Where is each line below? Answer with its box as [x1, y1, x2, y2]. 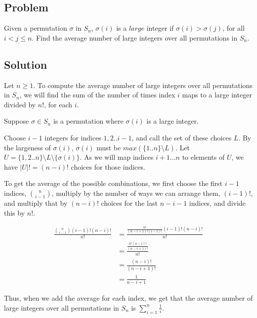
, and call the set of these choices [131, 132, 232, 142]
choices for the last [101, 197, 158, 208]
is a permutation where [53, 116, 124, 126]
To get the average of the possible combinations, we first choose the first [4, 178, 223, 188]
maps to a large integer [182, 90, 252, 100]
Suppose [4, 116, 29, 126]
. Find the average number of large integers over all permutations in [32, 32, 238, 43]
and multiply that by [4, 197, 68, 208]
